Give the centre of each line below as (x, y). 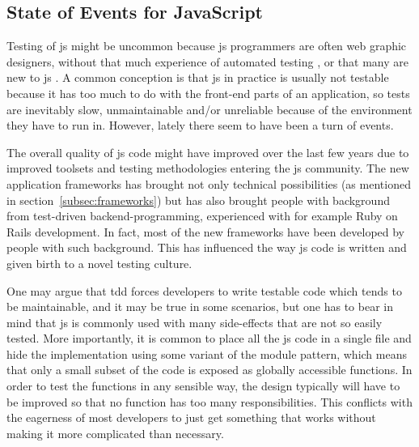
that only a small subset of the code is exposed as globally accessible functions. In (209, 370)
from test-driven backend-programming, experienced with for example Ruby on (202, 216)
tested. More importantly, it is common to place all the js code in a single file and (209, 338)
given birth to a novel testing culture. (99, 263)
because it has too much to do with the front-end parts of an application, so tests (208, 93)
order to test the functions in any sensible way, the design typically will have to (203, 386)
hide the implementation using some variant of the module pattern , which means (207, 353)
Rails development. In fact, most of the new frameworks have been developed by (206, 231)
